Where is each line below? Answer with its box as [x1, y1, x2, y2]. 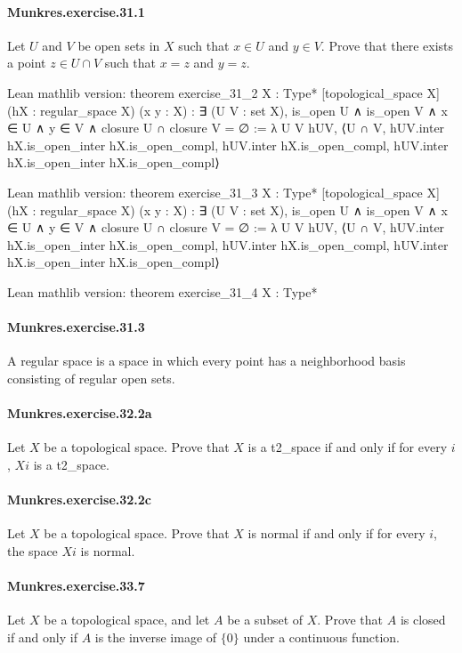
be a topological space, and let [44, 610, 210, 629]
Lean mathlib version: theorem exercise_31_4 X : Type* [7, 282, 318, 301]
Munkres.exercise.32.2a [7, 404, 152, 423]
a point [7, 53, 46, 72]
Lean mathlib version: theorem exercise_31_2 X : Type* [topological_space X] [7, 83, 440, 101]
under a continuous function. [243, 627, 400, 646]
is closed [400, 610, 446, 629]
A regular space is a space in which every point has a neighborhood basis [7, 351, 406, 370]
